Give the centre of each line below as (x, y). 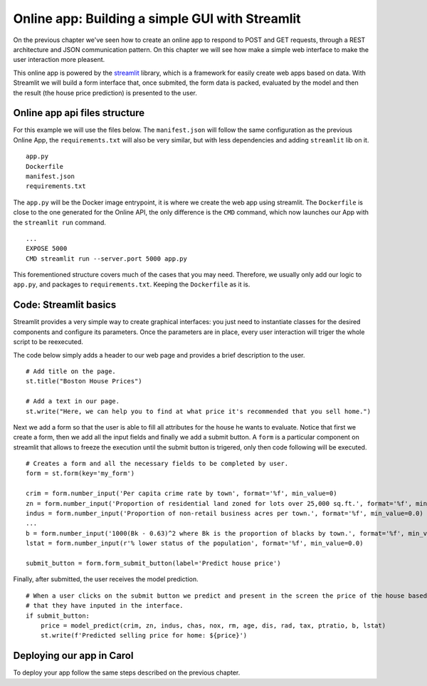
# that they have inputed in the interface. (105, 606)
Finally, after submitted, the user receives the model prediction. (106, 579)
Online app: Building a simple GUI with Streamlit (157, 19)
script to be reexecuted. (48, 342)
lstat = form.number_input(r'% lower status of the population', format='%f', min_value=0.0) (195, 544)
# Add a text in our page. (73, 401)
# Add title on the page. (71, 371)
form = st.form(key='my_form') (80, 473)
